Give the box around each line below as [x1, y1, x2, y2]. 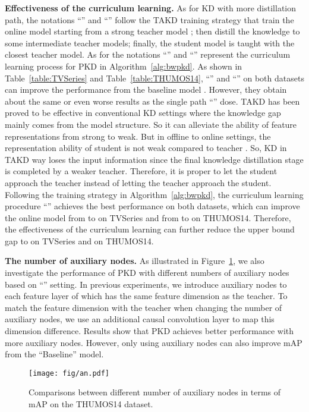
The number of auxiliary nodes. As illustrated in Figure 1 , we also [5, 254, 264, 267]
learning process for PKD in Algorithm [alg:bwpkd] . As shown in [5, 59, 242, 72]
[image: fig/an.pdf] [29, 369, 110, 378]
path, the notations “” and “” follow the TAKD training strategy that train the [5, 13, 294, 26]
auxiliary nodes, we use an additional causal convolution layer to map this [5, 313, 275, 325]
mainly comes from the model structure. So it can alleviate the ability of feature [5, 118, 297, 130]
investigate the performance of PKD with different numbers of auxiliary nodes [5, 266, 289, 279]
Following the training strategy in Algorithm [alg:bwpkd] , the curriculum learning [5, 188, 304, 200]
